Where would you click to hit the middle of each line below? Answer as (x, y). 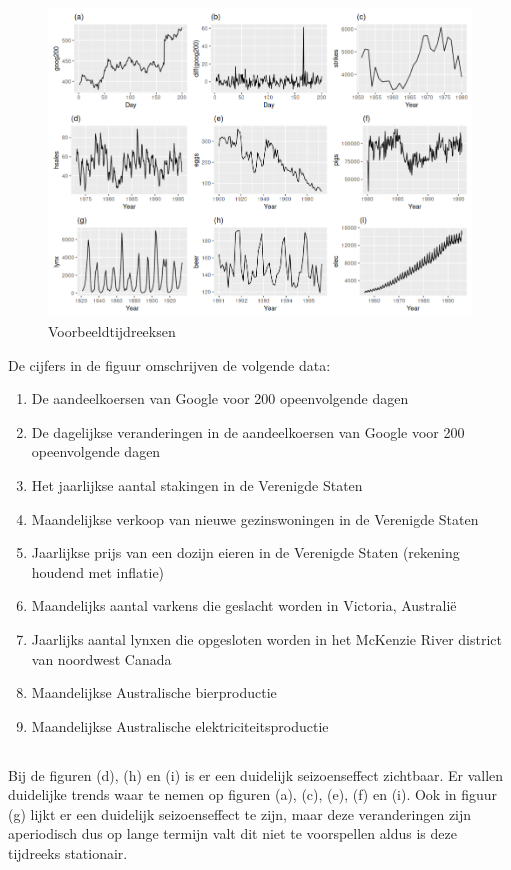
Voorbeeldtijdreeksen (112, 330)
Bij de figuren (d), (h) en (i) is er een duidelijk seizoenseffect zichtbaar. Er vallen (256, 774)
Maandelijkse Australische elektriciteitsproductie (180, 725)
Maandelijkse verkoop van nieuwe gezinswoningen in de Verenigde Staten (255, 518)
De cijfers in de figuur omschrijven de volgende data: (169, 364)
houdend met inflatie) (98, 571)
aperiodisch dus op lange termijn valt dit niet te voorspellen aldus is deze (232, 833)
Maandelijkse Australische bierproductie (154, 692)
